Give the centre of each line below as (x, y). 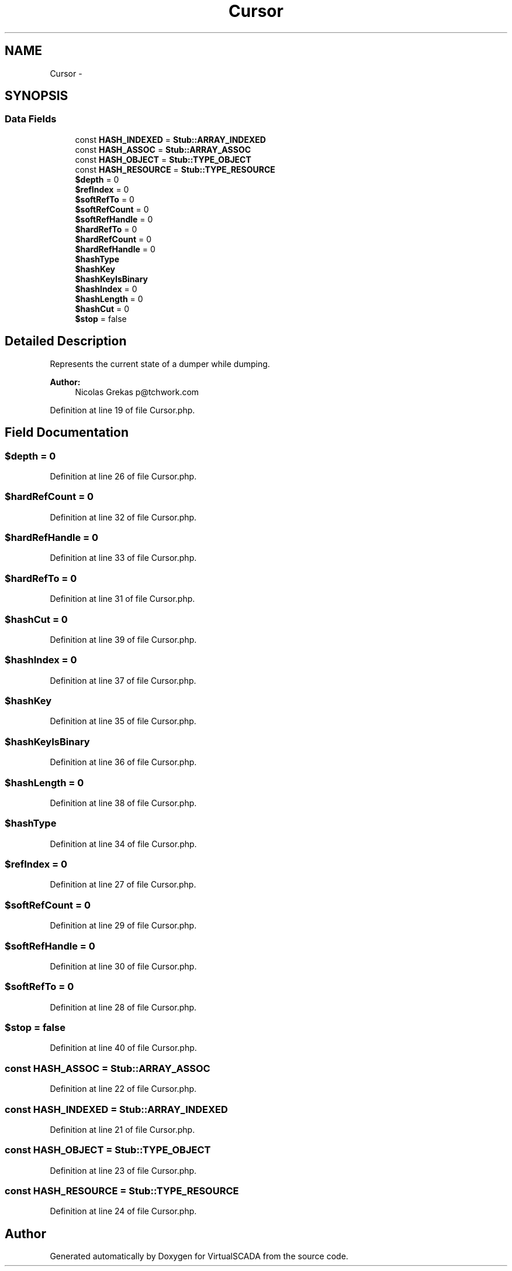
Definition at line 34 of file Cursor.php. (123, 844)
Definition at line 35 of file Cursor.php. (123, 721)
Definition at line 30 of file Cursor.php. (123, 966)
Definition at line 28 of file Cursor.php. (123, 1007)
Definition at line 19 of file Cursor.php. (122, 410)
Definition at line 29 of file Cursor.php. (123, 926)
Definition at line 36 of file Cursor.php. (123, 762)
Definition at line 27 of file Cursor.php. (123, 885)
